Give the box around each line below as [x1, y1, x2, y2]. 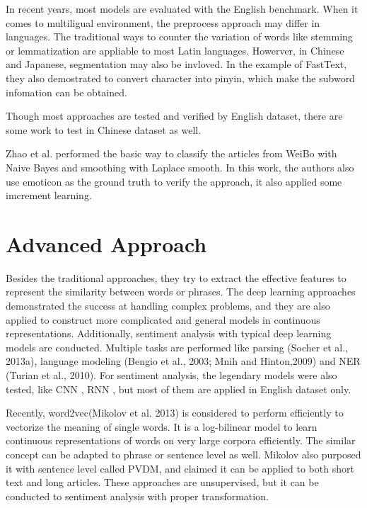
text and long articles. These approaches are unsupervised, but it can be [6, 475, 319, 490]
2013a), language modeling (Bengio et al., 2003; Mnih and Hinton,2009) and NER [6, 354, 361, 368]
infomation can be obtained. [6, 84, 127, 99]
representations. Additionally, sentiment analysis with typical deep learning [6, 326, 332, 341]
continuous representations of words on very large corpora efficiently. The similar [6, 433, 356, 448]
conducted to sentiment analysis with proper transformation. [6, 488, 269, 503]
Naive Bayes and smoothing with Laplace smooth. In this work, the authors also [6, 159, 354, 174]
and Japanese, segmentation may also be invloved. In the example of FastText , [6, 57, 347, 72]
